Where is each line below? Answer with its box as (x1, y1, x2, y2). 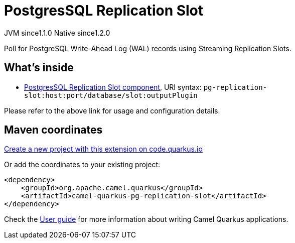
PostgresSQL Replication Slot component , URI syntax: (24, 82, 202, 91)
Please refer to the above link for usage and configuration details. (4, 106, 220, 115)
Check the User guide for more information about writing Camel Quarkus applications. (4, 215, 288, 224)
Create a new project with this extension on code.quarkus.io (4, 145, 203, 154)
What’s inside (4, 61, 74, 74)
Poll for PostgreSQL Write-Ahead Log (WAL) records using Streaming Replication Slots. (4, 44, 291, 53)
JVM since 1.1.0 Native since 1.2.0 (4, 28, 110, 37)
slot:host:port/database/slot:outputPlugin (24, 91, 198, 99)
